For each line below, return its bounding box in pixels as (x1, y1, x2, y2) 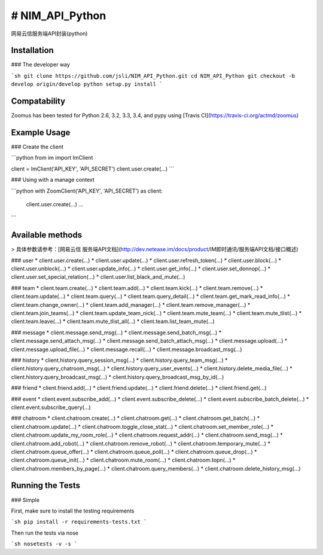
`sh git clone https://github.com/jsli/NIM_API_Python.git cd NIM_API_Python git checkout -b (11, 72, 295, 79)
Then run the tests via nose (11, 529, 79, 536)
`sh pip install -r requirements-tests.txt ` (11, 519, 147, 526)
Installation (11, 45, 54, 56)
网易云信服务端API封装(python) (11, 30, 88, 37)
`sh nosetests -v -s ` (11, 541, 78, 547)
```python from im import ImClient (11, 154, 93, 161)
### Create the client (11, 144, 64, 151)
